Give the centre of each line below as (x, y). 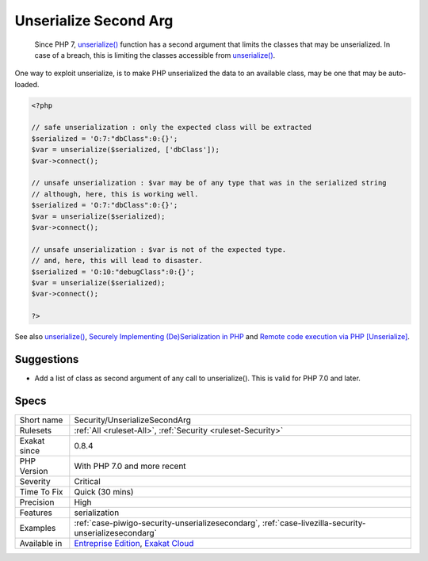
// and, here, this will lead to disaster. (117, 261)
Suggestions (47, 359)
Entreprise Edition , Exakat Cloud (134, 543)
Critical (87, 481)
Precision (37, 502)
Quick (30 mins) (104, 491)
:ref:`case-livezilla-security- (314, 523)
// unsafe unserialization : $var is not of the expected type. (159, 249)
